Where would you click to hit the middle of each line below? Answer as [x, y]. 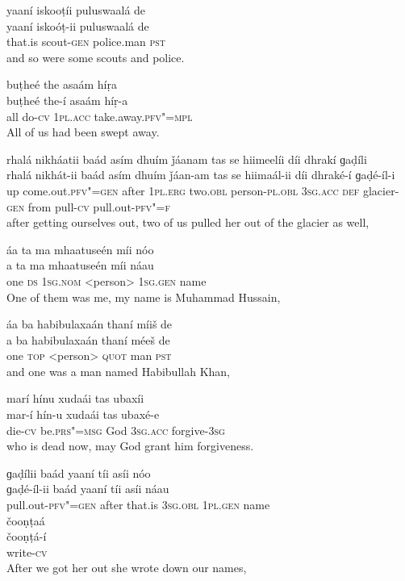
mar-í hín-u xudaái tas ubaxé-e [83, 414]
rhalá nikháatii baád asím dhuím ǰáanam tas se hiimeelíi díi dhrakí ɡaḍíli [187, 159]
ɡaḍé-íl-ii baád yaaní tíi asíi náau [88, 489]
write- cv [27, 552]
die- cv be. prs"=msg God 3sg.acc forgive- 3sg [116, 430]
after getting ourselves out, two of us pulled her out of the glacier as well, [188, 222]
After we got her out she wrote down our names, [127, 568]
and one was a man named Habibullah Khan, [118, 371]
